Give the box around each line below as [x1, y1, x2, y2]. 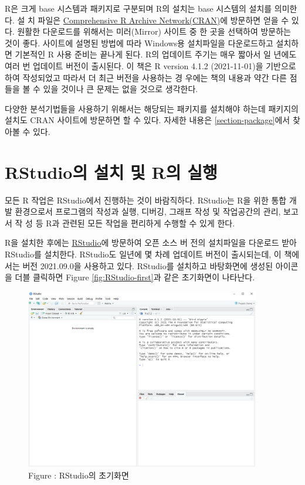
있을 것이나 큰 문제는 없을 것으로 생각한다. [43, 83, 198, 95]
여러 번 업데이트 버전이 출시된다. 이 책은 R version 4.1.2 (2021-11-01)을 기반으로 [5, 59, 296, 72]
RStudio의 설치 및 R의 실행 [5, 160, 218, 184]
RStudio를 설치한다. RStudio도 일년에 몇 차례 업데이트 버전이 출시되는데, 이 [5, 248, 282, 260]
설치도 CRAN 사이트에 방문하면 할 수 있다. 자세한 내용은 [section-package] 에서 [5, 114, 290, 126]
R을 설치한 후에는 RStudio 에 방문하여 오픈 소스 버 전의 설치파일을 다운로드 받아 [5, 236, 297, 249]
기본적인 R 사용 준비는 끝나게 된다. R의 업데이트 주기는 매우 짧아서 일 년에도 [15, 48, 297, 60]
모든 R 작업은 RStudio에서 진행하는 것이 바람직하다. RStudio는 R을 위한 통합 [5, 194, 287, 206]
